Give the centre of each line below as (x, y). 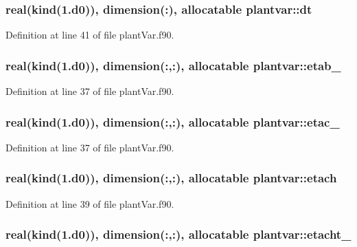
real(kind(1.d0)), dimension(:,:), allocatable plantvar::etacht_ (178, 234)
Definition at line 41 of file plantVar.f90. (90, 35)
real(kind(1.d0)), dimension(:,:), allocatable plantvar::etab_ (173, 65)
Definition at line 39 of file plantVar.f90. (90, 203)
